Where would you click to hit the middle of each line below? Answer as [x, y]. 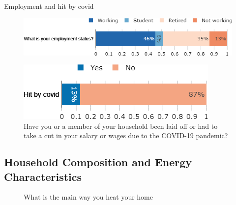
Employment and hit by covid [49, 6]
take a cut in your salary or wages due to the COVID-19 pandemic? [126, 135]
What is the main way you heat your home [88, 197]
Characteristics [43, 176]
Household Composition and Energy [98, 162]
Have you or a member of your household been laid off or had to [121, 126]
